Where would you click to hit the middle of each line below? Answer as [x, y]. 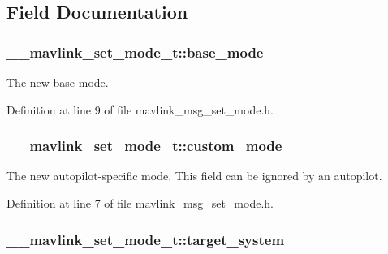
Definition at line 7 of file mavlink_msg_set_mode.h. [140, 203]
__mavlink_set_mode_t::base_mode [135, 52]
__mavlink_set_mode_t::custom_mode [144, 146]
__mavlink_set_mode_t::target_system [146, 239]
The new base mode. [58, 82]
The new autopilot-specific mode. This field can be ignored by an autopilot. [194, 176]
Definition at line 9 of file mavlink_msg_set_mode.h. [140, 109]
